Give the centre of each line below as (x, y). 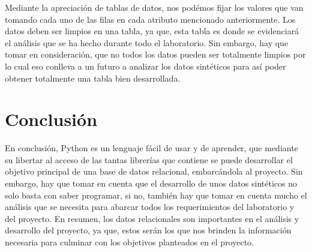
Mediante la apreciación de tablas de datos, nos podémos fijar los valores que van (154, 7)
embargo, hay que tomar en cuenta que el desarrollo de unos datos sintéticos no (151, 183)
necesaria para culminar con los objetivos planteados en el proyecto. (130, 242)
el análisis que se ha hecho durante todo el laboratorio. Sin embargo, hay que (147, 42)
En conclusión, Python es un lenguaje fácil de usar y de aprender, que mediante (151, 148)
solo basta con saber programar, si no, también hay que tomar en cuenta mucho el (156, 195)
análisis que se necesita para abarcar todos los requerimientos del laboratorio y (150, 207)
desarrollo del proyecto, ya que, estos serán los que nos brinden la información (148, 230)
